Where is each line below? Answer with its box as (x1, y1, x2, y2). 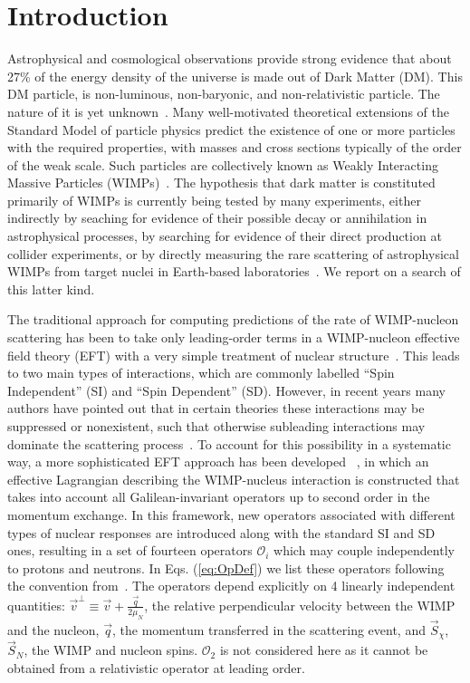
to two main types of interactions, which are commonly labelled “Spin (7, 363, 395, 382)
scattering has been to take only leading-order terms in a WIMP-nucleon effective (7, 328, 460, 347)
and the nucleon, (7, 620, 100, 639)
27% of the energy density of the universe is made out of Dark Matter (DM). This (7, 66, 463, 85)
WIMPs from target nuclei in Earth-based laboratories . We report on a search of (7, 262, 461, 281)
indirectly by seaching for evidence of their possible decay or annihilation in (7, 208, 427, 227)
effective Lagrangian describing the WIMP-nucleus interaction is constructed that (7, 469, 460, 488)
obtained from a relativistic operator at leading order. (7, 659, 305, 678)
